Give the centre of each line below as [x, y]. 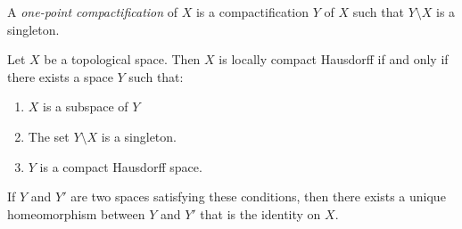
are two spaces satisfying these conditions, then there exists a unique [258, 196]
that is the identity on [260, 213]
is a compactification [252, 12]
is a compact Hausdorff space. [121, 166]
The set [49, 136]
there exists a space [60, 76]
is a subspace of [86, 106]
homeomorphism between [76, 213]
